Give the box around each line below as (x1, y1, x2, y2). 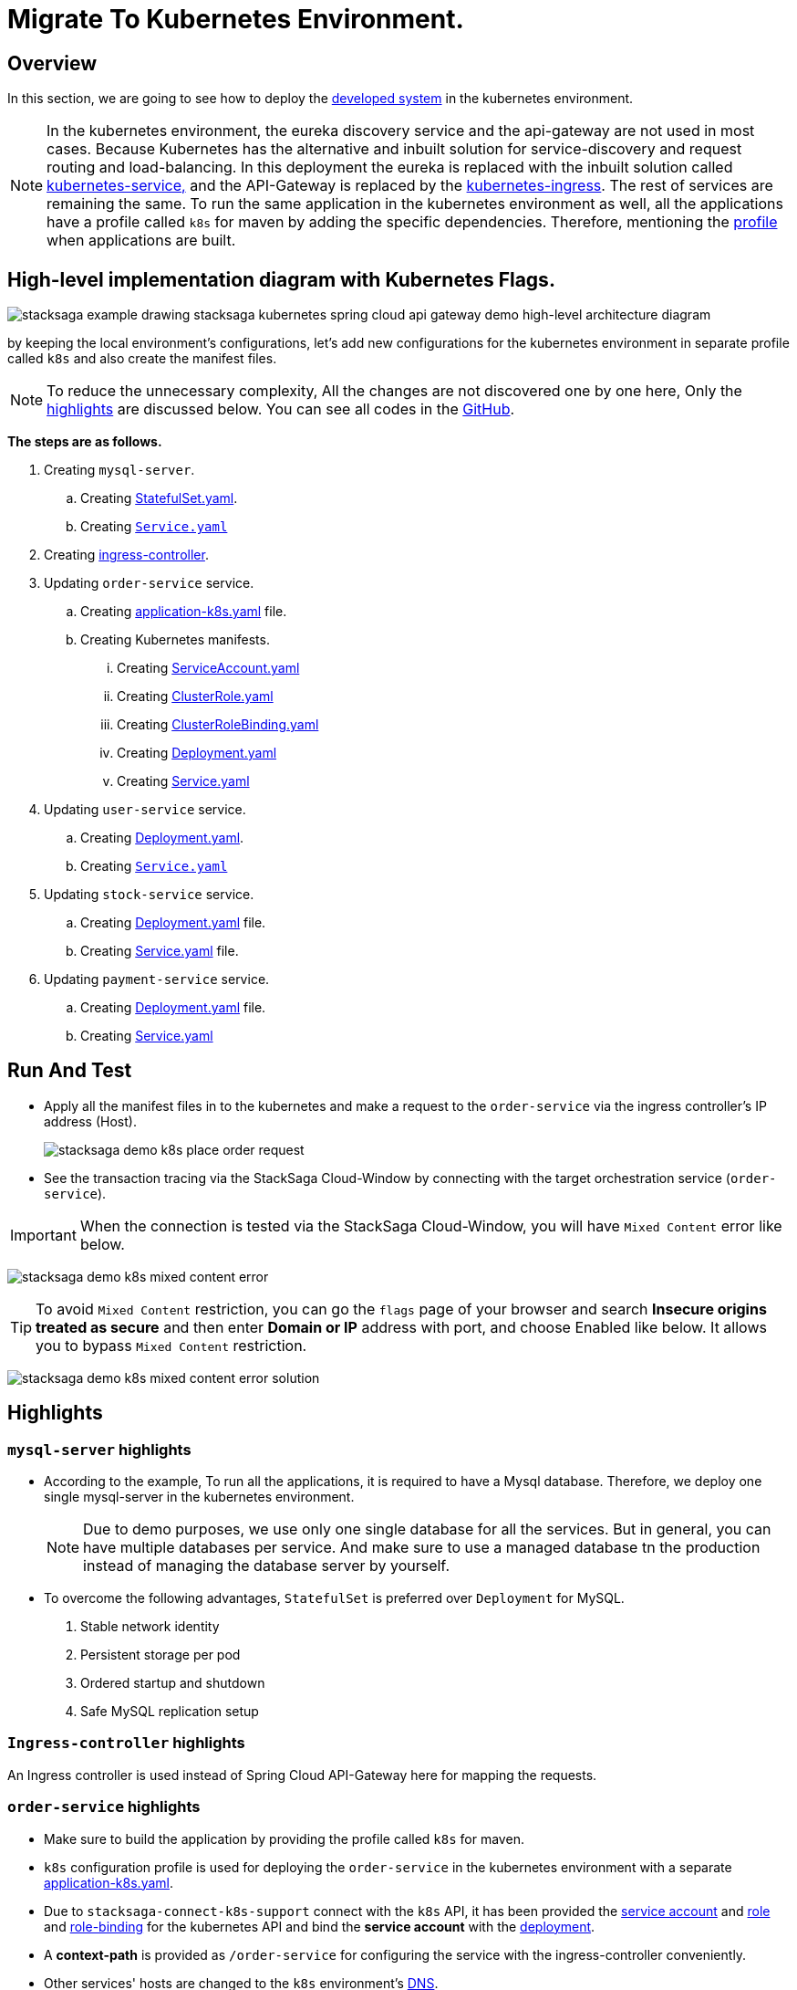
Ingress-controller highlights (7, 1733, 245, 1753)
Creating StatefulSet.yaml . (80, 490, 238, 507)
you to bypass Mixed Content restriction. (36, 1335, 307, 1355)
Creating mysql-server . (44, 462, 195, 478)
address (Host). (44, 1113, 137, 1129)
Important (10, 1225, 77, 1244)
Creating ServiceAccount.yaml (117, 660, 300, 676)
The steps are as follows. (7, 434, 162, 450)
